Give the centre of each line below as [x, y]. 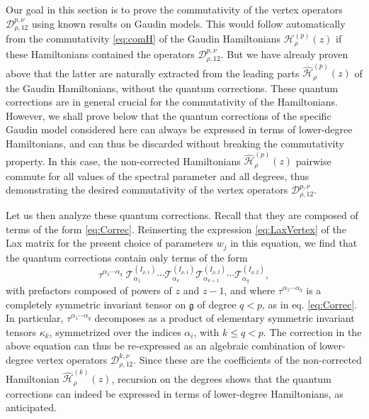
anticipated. [31, 407]
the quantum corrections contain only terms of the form [127, 257]
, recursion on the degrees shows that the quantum [221, 378]
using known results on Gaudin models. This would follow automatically [188, 23]
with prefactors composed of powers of [89, 290]
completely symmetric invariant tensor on [96, 304]
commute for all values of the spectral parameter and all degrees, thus [158, 175]
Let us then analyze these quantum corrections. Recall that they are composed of [182, 215]
